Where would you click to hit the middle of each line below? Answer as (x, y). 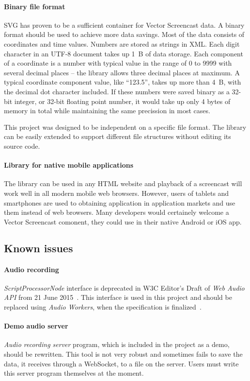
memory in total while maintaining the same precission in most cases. (107, 111)
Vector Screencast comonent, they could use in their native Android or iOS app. (123, 221)
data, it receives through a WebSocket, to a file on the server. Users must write (121, 363)
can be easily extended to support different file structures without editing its (117, 136)
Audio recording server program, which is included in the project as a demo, (117, 344)
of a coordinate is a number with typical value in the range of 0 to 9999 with (118, 63)
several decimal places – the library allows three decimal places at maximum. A (122, 72)
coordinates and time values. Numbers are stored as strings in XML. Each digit (122, 43)
